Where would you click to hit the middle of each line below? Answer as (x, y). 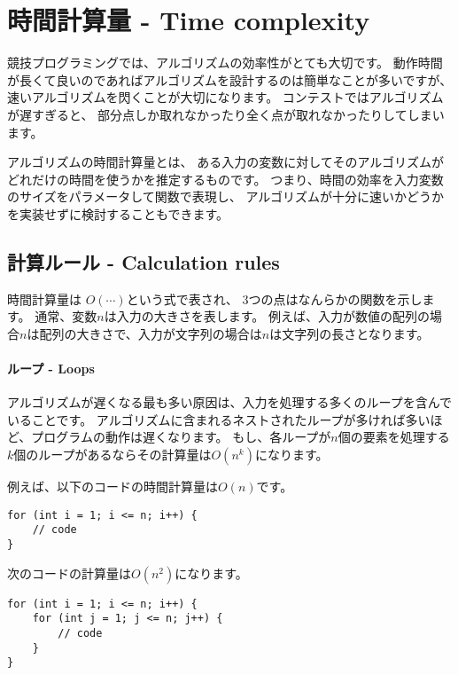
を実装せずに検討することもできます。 (118, 213)
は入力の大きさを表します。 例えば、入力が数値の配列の (267, 316)
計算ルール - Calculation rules (144, 261)
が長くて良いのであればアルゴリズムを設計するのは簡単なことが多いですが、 (230, 79)
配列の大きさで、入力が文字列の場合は (151, 333)
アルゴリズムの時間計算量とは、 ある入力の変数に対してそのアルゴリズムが (225, 162)
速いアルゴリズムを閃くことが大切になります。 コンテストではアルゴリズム (225, 97)
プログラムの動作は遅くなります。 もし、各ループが (181, 437)
